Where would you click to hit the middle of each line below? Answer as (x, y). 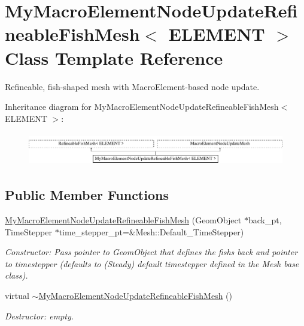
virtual (17, 296)
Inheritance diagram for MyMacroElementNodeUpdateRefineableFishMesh (142, 107)
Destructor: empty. (39, 315)
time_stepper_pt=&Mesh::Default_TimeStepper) (151, 231)
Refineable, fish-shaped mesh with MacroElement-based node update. (132, 86)
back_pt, (265, 220)
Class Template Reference (114, 57)
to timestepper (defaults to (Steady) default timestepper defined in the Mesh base (152, 263)
